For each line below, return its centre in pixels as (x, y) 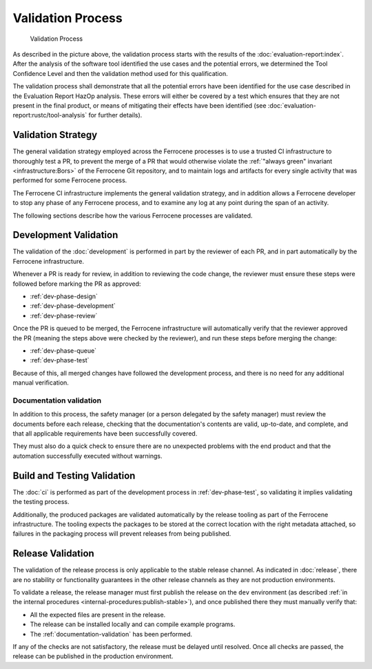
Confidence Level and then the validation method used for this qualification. (120, 73)
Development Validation (65, 235)
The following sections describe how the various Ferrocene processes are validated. (133, 215)
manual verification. (41, 382)
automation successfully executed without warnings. (87, 456)
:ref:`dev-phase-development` (73, 306)
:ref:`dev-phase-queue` (63, 350)
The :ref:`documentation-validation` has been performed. (111, 634)
